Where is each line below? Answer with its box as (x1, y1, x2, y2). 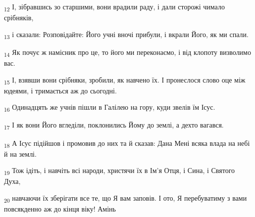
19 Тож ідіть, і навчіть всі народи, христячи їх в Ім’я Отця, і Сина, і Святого (4, 165, 235, 177)
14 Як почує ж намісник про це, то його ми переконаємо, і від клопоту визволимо (4, 46, 251, 58)
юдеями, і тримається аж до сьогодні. (4, 85, 117, 95)
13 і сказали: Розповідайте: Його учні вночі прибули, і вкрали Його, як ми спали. (4, 29, 249, 41)
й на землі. (4, 148, 37, 159)
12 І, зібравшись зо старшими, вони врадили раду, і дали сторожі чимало (4, 1, 225, 13)
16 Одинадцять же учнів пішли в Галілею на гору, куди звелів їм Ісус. (4, 102, 215, 114)
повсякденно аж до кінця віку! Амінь (4, 204, 116, 214)
